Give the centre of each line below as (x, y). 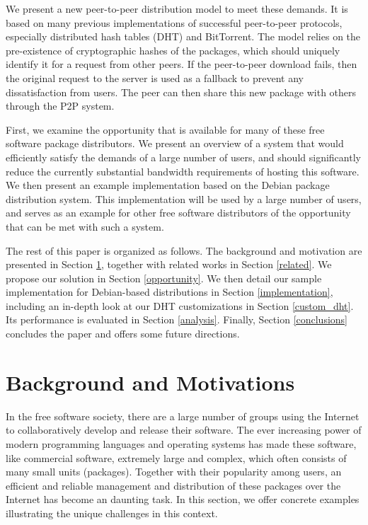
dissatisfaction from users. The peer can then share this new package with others (181, 92)
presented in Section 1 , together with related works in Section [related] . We (169, 264)
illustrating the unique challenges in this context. (112, 513)
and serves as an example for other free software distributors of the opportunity (178, 213)
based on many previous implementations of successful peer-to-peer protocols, (174, 22)
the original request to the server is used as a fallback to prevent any (155, 77)
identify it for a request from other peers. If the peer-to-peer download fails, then (182, 64)
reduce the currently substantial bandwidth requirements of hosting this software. (183, 171)
